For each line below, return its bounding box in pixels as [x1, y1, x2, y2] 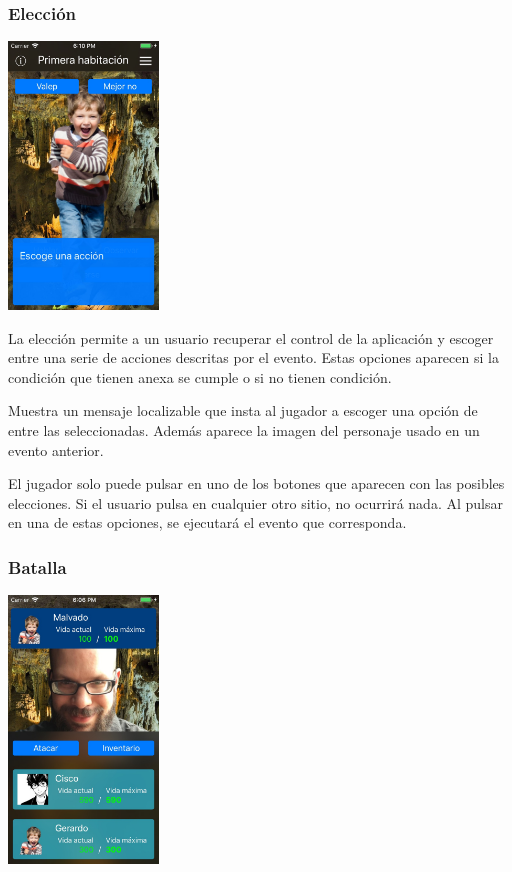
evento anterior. [8, 439, 104, 460]
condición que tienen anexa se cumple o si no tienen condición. [8, 366, 392, 387]
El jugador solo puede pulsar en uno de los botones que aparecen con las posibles [8, 473, 505, 494]
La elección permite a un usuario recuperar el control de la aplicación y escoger [8, 327, 494, 348]
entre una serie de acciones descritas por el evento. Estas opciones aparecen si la [8, 347, 499, 368]
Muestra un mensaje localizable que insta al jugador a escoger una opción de [8, 400, 478, 421]
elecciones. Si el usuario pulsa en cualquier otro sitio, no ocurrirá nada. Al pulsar [8, 492, 503, 513]
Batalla [8, 554, 67, 579]
